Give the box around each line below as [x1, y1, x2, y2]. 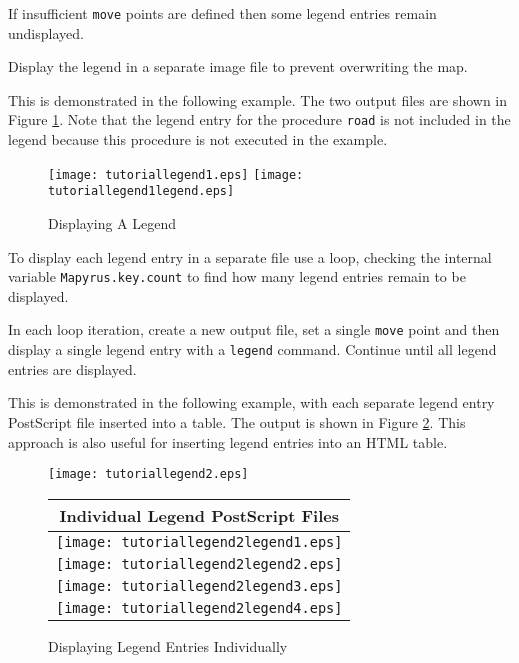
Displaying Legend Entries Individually [48, 635, 288, 656]
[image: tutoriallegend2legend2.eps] [56, 555, 343, 572]
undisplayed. [8, 22, 84, 43]
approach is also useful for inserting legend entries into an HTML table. [8, 431, 448, 452]
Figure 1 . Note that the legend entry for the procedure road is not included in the [8, 109, 511, 130]
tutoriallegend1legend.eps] [48, 184, 235, 199]
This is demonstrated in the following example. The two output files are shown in [8, 89, 507, 110]
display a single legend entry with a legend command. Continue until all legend [8, 339, 497, 360]
